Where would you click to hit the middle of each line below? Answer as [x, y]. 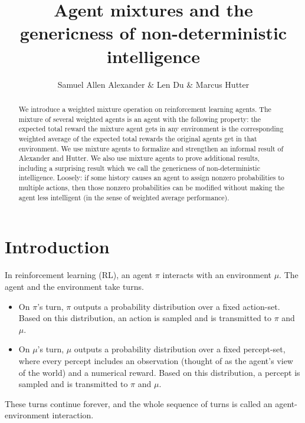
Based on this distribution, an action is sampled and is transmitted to [145, 318]
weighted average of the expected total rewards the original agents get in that [138, 138]
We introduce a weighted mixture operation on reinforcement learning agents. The [145, 109]
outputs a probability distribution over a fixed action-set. [177, 306]
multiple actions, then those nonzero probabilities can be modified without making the [151, 188]
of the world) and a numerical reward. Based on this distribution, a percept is [159, 372]
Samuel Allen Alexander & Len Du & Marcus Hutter [153, 84]
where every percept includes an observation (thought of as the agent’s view [156, 360]
